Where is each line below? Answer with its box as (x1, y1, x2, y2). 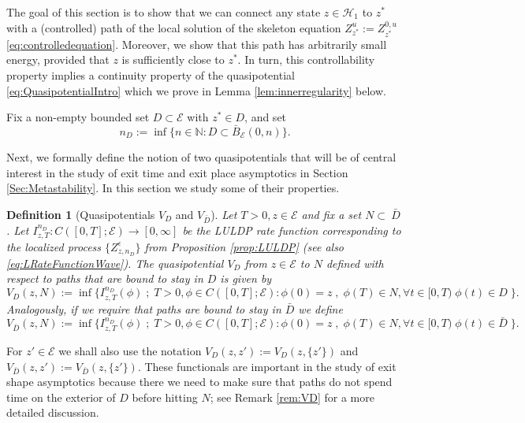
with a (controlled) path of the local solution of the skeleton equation (6, 19, 341, 35)
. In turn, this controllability (237, 51, 375, 68)
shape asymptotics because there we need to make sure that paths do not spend (6, 373, 393, 390)
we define (298, 300, 343, 317)
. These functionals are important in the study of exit (137, 358, 397, 374)
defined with (326, 254, 384, 271)
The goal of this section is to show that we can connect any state (6, 4, 321, 20)
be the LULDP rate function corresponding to (182, 221, 401, 238)
